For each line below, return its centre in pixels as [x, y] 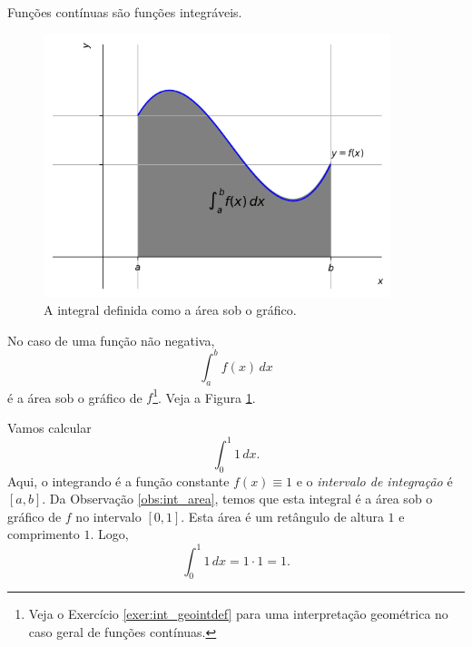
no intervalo [108, 516]
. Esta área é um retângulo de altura [282, 516]
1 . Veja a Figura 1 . [204, 396]
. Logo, [109, 534]
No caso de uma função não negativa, [111, 340]
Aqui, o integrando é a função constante [118, 480]
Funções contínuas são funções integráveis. [125, 12]
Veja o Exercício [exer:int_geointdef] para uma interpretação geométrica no [238, 614]
